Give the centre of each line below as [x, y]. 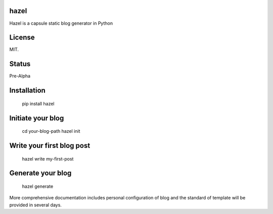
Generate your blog [40, 173]
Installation [27, 91]
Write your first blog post [50, 146]
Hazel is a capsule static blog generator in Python [61, 23]
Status [20, 64]
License [22, 38]
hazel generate [38, 186]
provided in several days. [35, 205]
